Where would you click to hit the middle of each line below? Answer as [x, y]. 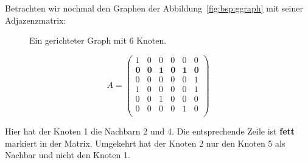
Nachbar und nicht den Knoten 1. [68, 155]
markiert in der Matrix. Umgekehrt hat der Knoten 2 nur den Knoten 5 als [145, 143]
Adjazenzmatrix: [36, 20]
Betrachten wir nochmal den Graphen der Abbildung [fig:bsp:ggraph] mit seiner [154, 8]
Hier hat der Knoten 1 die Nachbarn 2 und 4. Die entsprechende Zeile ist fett [150, 131]
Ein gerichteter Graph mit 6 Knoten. [98, 40]
